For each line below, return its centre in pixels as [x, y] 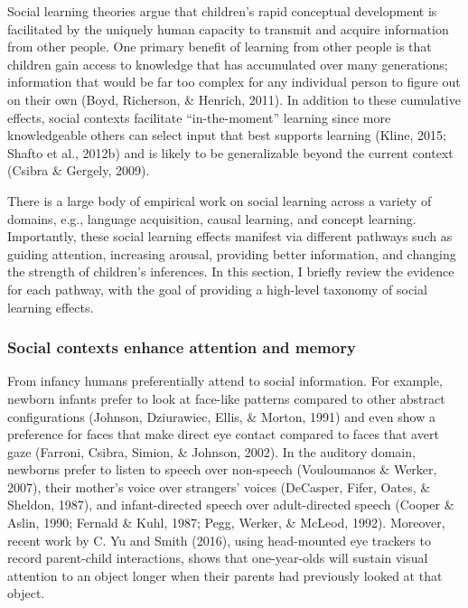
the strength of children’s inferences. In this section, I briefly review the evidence [231, 271]
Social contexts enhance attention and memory [182, 347]
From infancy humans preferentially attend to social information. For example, [225, 381]
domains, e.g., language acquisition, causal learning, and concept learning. [212, 218]
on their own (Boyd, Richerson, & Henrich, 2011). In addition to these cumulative [234, 99]
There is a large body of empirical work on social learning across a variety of [220, 200]
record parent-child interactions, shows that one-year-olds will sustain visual [218, 558]
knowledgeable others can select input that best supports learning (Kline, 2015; [227, 135]
